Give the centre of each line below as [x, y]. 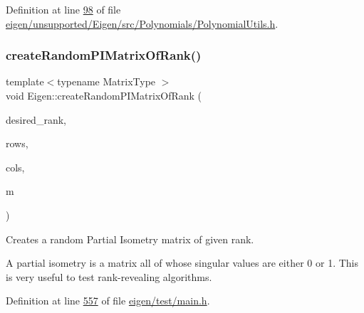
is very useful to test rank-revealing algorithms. [109, 276]
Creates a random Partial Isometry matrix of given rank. [130, 239]
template [25, 81]
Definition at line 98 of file [63, 9]
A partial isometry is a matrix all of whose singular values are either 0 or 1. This [182, 263]
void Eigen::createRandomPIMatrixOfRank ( [104, 95]
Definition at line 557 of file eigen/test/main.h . [108, 301]
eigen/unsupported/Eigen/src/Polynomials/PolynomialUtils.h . [142, 23]
